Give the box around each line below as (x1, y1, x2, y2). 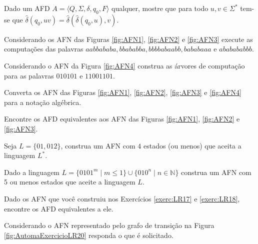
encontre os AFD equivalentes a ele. (4, 203, 113, 213)
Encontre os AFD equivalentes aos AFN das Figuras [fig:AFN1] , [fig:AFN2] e (4, 113, 240, 124)
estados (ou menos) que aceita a (143, 140, 241, 150)
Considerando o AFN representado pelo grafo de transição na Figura (4, 220, 214, 230)
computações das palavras (4, 43, 83, 54)
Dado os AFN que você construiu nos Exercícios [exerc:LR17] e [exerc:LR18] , (4, 193, 240, 203)
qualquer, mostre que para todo (111, 3, 208, 13)
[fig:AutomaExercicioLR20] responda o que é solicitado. (4, 229, 173, 240)
